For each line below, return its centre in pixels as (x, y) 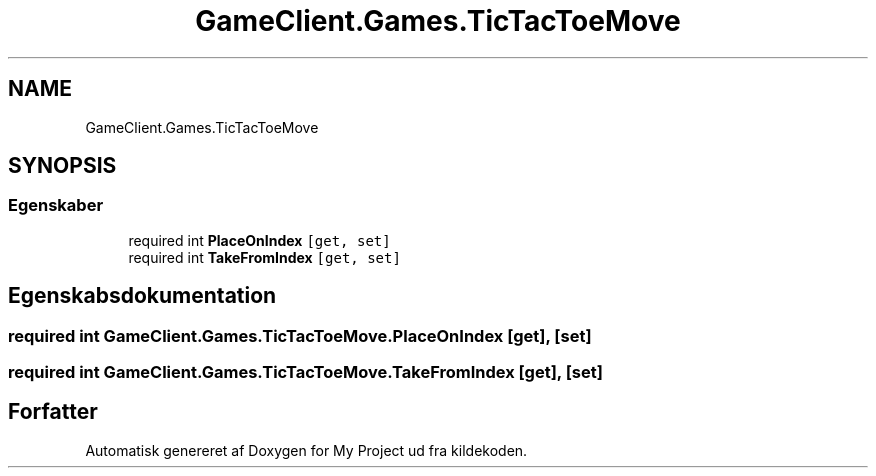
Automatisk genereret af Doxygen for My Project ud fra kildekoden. (306, 450)
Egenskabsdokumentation (142, 296)
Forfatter (53, 412)
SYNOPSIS (62, 166)
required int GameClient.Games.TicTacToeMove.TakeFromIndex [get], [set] (305, 372)
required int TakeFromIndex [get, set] (264, 257)
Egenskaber (56, 205)
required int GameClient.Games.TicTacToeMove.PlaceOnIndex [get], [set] (300, 335)
